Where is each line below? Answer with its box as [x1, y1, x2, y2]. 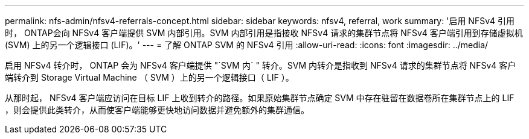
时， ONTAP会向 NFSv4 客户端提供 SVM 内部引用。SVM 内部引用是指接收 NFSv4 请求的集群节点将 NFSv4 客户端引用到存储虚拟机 [5, 28, 523, 38]
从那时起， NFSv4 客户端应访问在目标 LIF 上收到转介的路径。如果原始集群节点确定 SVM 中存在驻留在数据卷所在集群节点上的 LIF [5, 93, 515, 103]
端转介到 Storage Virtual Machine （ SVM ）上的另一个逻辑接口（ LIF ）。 [5, 72, 294, 82]
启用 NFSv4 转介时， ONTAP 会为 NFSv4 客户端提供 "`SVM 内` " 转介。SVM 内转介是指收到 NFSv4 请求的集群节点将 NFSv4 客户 [5, 60, 516, 70]
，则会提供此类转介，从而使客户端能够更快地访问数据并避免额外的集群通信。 [5, 105, 309, 115]
